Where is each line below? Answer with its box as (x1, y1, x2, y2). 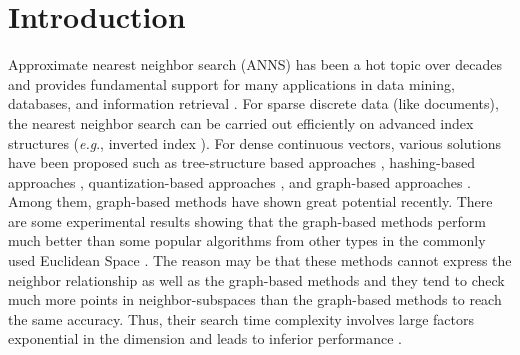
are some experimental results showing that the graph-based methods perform (8, 210, 486, 231)
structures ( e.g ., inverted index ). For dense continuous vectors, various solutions (8, 132, 502, 153)
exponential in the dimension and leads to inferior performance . (8, 328, 402, 349)
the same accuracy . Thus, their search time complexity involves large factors (8, 308, 475, 329)
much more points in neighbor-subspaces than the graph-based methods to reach (8, 289, 502, 310)
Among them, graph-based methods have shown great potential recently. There (8, 191, 493, 212)
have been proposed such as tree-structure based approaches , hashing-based (8, 152, 476, 173)
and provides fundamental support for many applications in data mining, (8, 73, 455, 94)
